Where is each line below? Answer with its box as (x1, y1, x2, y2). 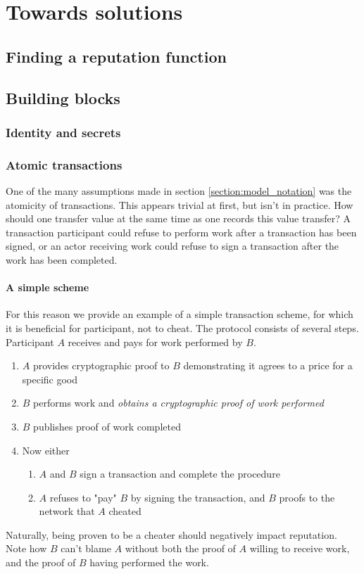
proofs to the (279, 490, 335, 504)
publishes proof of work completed (33, 419, 181, 433)
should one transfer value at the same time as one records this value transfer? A (6, 211, 351, 226)
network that (39, 504, 95, 518)
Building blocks (6, 87, 120, 108)
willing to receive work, (249, 541, 350, 556)
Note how (6, 541, 47, 556)
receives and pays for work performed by (68, 334, 243, 349)
